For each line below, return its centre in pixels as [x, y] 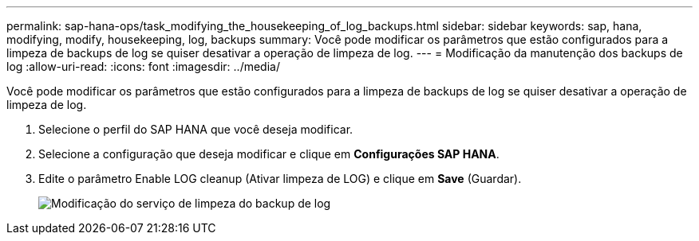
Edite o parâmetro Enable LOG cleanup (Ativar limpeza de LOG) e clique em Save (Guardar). [280, 179]
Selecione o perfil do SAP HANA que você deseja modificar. [196, 129]
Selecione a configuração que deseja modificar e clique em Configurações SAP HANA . [269, 154]
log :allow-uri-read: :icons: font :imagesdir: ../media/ [143, 66]
